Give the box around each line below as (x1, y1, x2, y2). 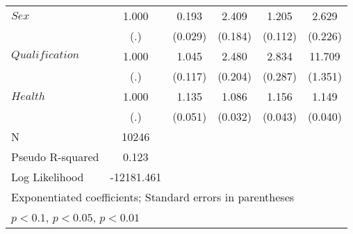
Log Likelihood (11, 169, 84, 185)
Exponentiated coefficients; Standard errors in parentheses (11, 189, 295, 205)
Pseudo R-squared (11, 149, 99, 165)
